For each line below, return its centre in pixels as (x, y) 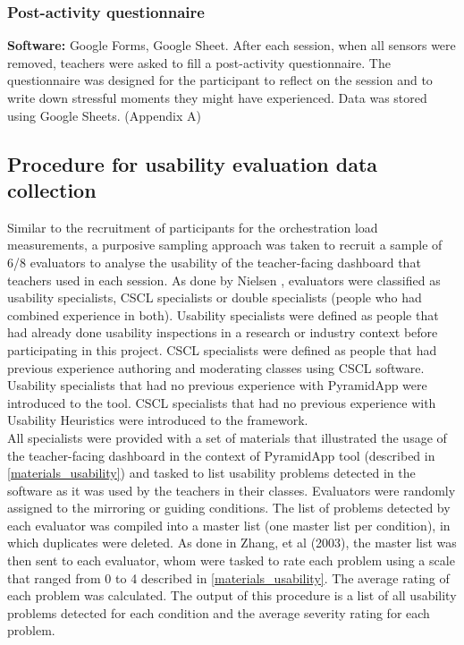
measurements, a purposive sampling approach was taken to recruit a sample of (225, 245)
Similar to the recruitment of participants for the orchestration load (193, 227)
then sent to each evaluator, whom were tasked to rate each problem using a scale (231, 560)
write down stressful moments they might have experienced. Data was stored (217, 98)
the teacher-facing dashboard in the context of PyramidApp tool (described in (221, 455)
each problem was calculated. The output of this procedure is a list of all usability (232, 595)
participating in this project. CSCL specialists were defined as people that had (222, 349)
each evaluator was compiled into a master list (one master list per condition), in (229, 525)
